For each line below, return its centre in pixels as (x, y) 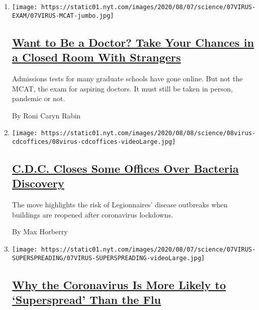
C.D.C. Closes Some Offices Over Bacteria (125, 168)
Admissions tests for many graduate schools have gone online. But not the (127, 78)
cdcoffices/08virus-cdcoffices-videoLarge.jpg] (94, 142)
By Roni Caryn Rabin (46, 115)
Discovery (38, 183)
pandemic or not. (39, 98)
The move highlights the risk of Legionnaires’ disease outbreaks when (120, 205)
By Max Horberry (40, 231)
